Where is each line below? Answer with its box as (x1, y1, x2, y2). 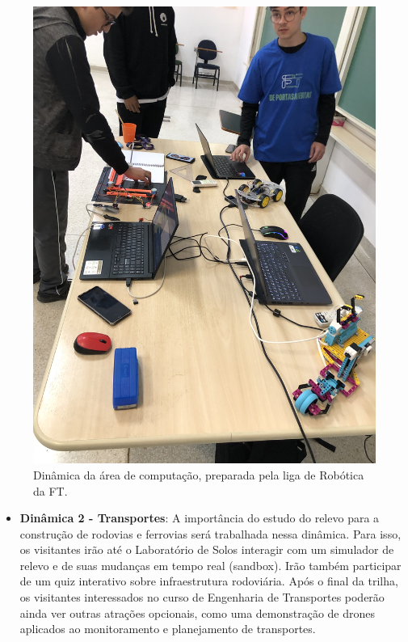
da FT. (33, 482, 68, 499)
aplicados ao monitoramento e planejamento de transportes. (19, 620, 316, 637)
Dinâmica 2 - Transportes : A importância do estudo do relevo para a (19, 509, 380, 526)
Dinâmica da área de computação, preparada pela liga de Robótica (33, 466, 364, 483)
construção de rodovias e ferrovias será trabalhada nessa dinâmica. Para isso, (19, 525, 402, 542)
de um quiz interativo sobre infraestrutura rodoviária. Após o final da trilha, (19, 572, 398, 589)
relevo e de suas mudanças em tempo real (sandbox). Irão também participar (19, 556, 402, 573)
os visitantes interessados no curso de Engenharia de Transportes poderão (19, 589, 385, 606)
